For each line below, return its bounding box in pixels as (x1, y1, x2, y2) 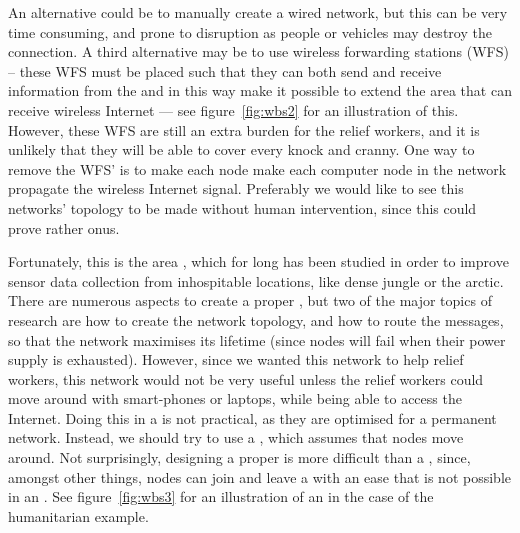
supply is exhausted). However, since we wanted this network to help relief (8, 349, 464, 370)
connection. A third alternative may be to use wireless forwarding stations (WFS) (8, 41, 509, 62)
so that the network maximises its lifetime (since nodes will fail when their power (8, 329, 506, 350)
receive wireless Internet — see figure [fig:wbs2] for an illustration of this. (8, 99, 459, 120)
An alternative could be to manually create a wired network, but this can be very (8, 2, 508, 22)
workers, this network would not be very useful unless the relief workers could (8, 368, 484, 389)
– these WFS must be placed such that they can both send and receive (8, 60, 442, 81)
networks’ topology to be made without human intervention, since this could (8, 197, 477, 218)
